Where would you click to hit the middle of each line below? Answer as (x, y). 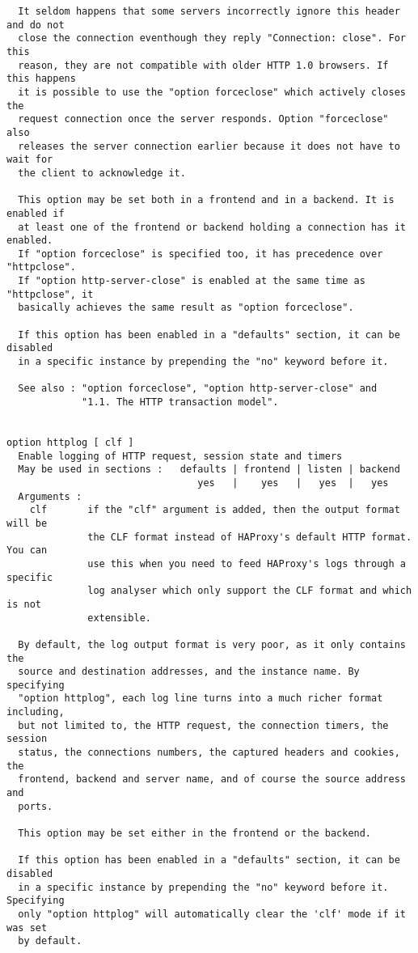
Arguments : (50, 496)
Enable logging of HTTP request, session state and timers (180, 456)
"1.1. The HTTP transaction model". (180, 402)
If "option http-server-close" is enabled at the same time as (192, 281)
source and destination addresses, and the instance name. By (189, 672)
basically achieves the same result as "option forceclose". (186, 308)
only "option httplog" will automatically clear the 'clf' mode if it (212, 914)
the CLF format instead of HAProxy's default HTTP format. (250, 537)
